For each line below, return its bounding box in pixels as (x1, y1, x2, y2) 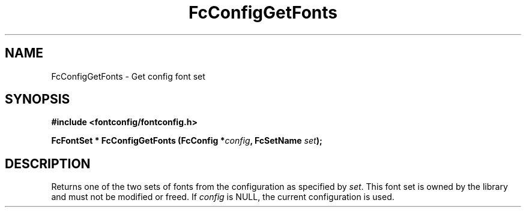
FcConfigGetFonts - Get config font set (51, 71, 205, 81)
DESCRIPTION (5, 156, 91, 171)
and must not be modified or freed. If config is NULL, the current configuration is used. (51, 192, 394, 202)
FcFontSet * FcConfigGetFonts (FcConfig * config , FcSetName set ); (51, 135, 322, 146)
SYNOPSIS (5, 92, 70, 107)
